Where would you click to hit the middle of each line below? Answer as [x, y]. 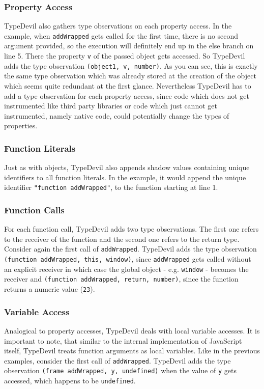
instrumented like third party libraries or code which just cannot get [111, 106]
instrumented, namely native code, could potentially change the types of [117, 115]
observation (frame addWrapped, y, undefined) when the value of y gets [120, 370]
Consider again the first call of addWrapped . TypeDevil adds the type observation [130, 249]
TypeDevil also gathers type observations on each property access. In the [118, 26]
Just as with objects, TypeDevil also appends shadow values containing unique [127, 167]
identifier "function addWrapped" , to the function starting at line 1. [111, 187]
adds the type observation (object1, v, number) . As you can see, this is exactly [131, 65]
